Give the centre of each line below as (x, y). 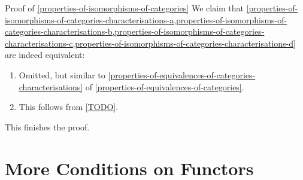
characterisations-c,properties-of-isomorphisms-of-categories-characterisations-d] (150, 43)
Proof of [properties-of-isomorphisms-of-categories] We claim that (125, 8)
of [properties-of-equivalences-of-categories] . (165, 86)
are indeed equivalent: (45, 55)
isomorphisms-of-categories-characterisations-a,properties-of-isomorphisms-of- (146, 19)
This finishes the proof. (47, 126)
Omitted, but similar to (62, 74)
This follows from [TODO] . (69, 107)
